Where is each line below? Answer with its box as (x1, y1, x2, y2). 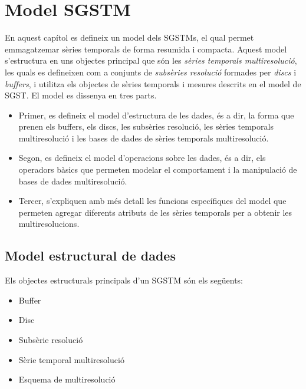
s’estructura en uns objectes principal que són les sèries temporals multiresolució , (5, 54, 297, 67)
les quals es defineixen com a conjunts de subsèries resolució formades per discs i (5, 65, 297, 78)
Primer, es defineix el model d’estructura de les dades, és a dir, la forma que (18, 108, 294, 121)
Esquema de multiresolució (18, 373, 116, 385)
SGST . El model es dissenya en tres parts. (5, 89, 157, 101)
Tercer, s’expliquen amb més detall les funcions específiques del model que (18, 194, 287, 207)
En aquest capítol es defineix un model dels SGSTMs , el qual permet (5, 31, 254, 44)
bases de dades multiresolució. (18, 174, 127, 187)
